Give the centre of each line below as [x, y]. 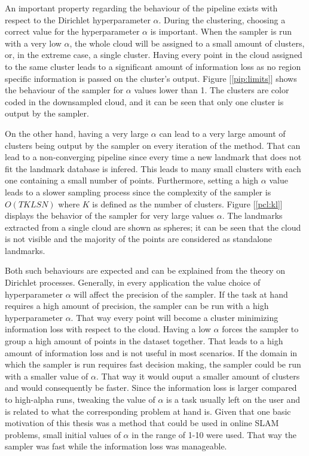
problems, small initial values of [63, 434]
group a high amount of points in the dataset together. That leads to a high [144, 341]
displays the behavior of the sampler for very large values [110, 215]
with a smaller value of [47, 376]
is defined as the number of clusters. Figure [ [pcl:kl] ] [187, 203]
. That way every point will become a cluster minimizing [175, 317]
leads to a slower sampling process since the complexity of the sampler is [138, 192]
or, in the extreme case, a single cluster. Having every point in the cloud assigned [154, 55]
